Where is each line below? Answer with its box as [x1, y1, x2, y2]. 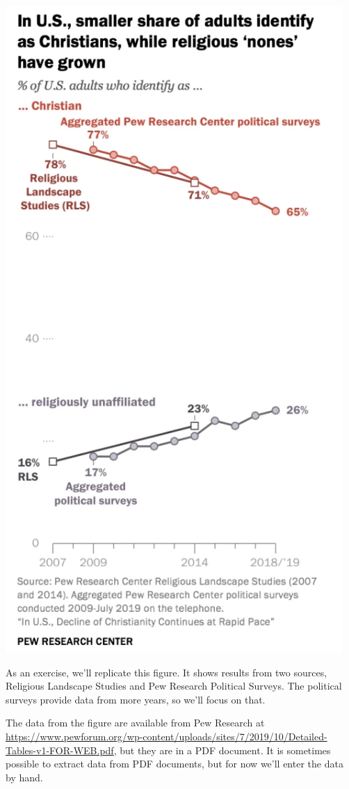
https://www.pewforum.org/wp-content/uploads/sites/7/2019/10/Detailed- [6, 729, 327, 743]
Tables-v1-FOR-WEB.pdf [6, 742, 114, 757]
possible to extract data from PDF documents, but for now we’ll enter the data [6, 756, 343, 771]
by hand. [6, 770, 43, 784]
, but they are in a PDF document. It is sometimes [113, 742, 331, 757]
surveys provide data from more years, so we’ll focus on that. [6, 692, 266, 706]
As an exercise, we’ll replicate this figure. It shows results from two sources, [6, 665, 327, 679]
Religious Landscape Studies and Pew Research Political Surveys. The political [6, 678, 342, 693]
